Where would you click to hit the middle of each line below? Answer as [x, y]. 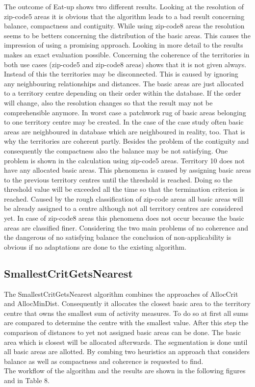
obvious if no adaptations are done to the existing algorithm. [95, 246]
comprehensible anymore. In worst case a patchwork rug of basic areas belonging [125, 112]
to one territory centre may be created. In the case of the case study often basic [124, 122]
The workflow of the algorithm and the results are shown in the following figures [125, 371]
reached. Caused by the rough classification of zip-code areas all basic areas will [124, 198]
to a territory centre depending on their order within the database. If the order [123, 93]
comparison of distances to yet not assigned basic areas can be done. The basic [122, 332]
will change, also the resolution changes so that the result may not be [108, 102]
